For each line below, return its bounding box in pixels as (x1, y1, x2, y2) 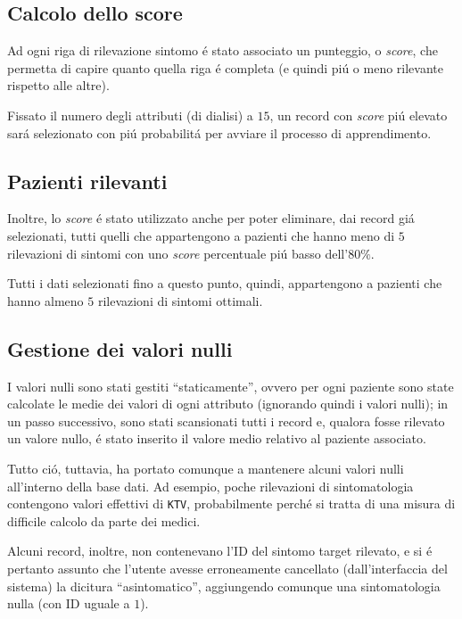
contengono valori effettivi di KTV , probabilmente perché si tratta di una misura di (7, 494, 456, 513)
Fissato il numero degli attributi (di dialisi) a (7, 105, 253, 124)
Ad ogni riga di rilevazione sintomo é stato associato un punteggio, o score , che (7, 41, 438, 60)
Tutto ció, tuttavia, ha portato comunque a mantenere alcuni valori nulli (7, 458, 404, 477)
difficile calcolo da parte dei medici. (7, 511, 201, 530)
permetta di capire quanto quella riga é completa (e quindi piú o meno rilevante (7, 58, 443, 77)
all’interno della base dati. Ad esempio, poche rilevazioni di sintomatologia (7, 476, 414, 495)
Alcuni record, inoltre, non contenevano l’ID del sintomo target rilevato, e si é (7, 541, 433, 560)
